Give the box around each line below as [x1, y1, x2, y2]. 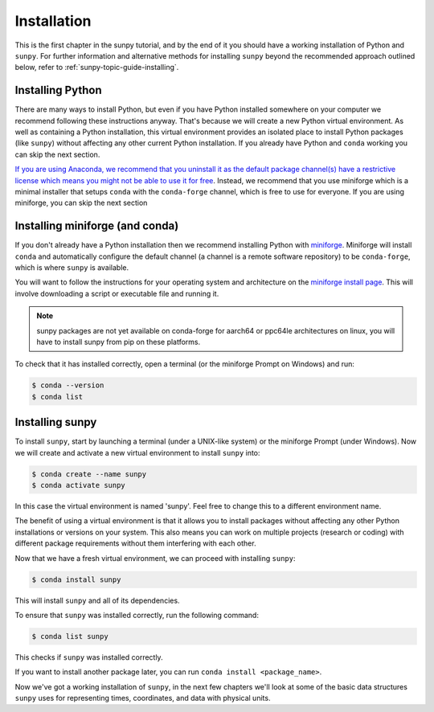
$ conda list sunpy [31, 632, 108, 640]
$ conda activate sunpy [31, 481, 126, 490]
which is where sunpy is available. [14, 263, 129, 272]
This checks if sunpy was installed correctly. [14, 652, 164, 662]
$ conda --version [31, 381, 104, 390]
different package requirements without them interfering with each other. [14, 538, 256, 548]
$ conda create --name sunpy [31, 469, 147, 478]
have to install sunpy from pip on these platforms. [36, 338, 201, 346]
